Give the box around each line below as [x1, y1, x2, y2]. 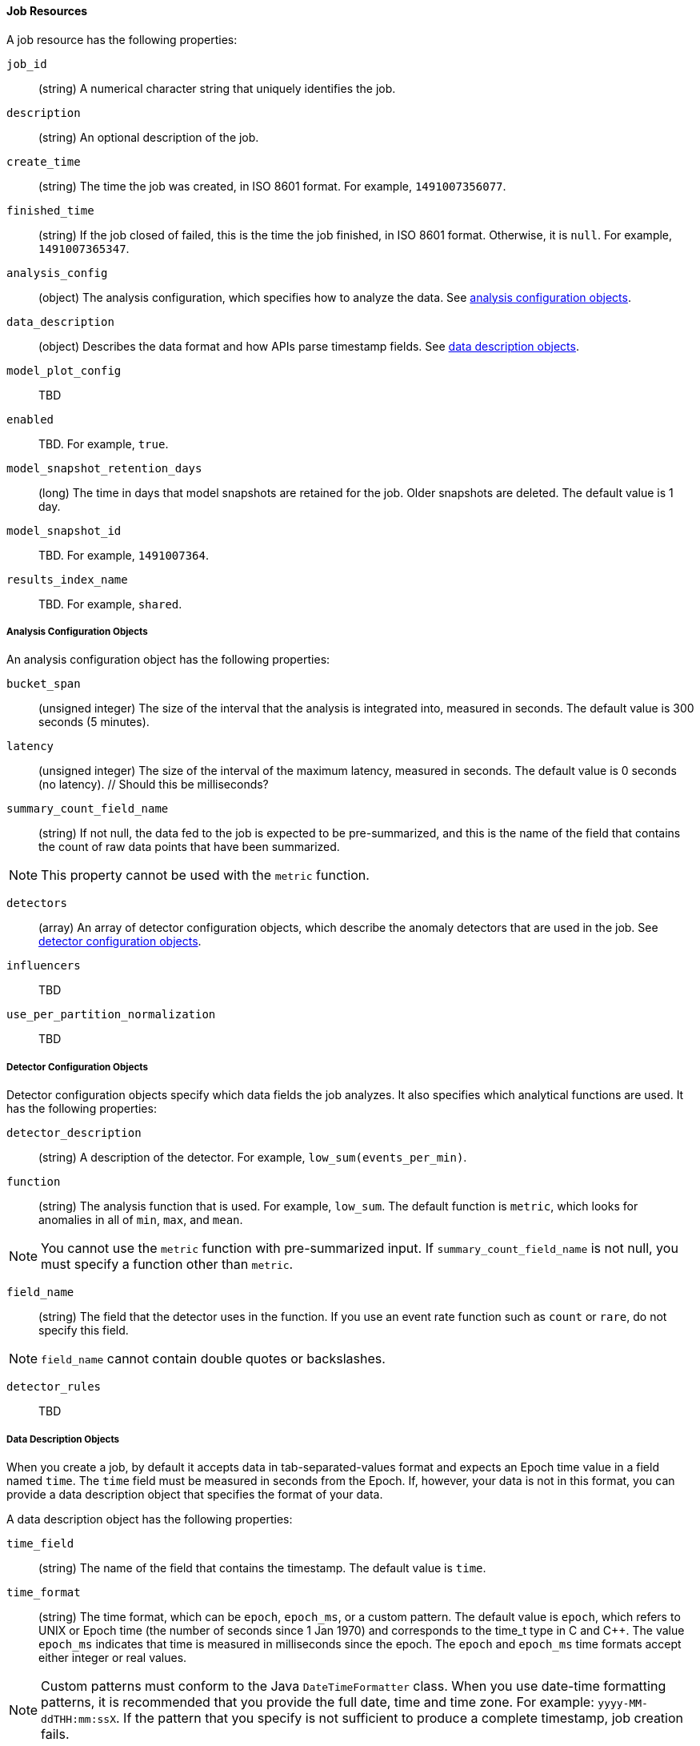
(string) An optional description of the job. [38, 130, 259, 144]
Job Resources [6, 4, 88, 18]
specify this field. [38, 1323, 129, 1338]
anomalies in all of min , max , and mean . [38, 1213, 243, 1227]
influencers [6, 959, 81, 973]
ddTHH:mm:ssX [41, 1712, 116, 1725]
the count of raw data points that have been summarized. [38, 840, 340, 854]
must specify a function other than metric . [41, 1256, 294, 1273]
